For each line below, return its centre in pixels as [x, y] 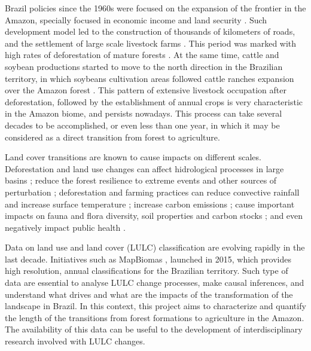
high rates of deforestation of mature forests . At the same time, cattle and [142, 55]
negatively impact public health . [65, 227]
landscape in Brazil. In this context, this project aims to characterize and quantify [155, 306]
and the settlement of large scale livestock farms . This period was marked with [151, 43]
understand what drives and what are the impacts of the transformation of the [149, 294]
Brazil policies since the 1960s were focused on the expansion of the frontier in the [155, 8]
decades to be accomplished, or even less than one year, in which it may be [142, 125]
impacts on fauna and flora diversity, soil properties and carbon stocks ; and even [154, 216]
